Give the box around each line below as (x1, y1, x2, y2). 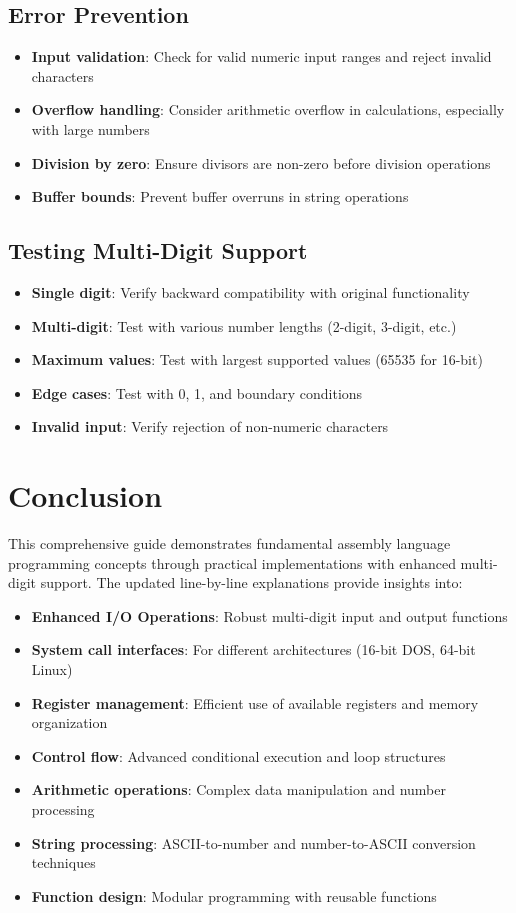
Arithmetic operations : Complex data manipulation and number (31, 779, 446, 800)
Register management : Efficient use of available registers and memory (31, 692, 479, 713)
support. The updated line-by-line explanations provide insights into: (40, 572, 463, 593)
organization (31, 712, 108, 733)
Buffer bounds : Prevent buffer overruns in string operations (31, 186, 409, 207)
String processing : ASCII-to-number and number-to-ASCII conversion (31, 832, 476, 853)
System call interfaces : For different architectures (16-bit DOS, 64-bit (31, 639, 476, 660)
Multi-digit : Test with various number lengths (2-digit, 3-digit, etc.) (31, 315, 457, 336)
